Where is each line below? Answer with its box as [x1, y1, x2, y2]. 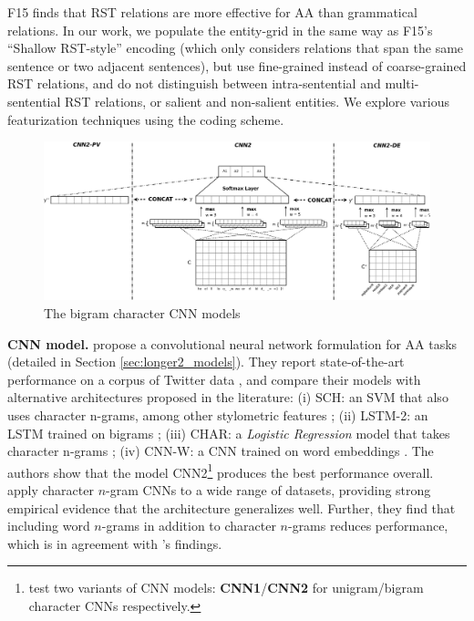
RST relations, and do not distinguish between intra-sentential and [7, 74, 381, 93]
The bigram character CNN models [44, 304, 241, 323]
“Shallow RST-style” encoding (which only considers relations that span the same [7, 38, 464, 57]
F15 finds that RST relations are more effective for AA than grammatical [7, 3, 417, 21]
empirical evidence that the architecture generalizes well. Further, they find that [7, 498, 456, 517]
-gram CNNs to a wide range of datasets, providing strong [106, 481, 431, 500]
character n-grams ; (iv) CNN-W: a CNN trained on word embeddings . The [7, 441, 434, 461]
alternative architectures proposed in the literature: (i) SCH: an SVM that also [7, 388, 448, 407]
